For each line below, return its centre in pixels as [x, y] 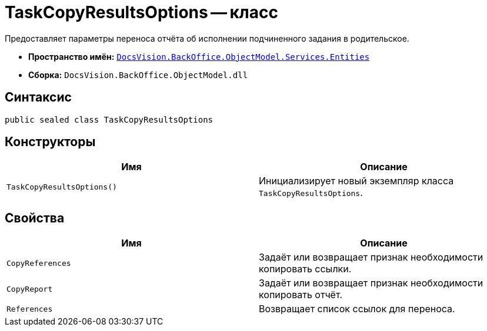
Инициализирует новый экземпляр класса [356, 181]
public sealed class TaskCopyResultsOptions [109, 119]
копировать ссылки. [305, 269]
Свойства [35, 218]
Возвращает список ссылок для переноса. [357, 309]
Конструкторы [50, 142]
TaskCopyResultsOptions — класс [141, 12]
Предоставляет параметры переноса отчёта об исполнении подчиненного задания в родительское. [207, 38]
